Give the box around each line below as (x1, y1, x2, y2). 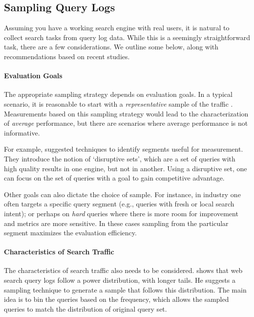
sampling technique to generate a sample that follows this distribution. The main (4, 284, 247, 294)
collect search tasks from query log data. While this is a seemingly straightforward (4, 32, 250, 42)
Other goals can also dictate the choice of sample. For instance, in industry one (4, 189, 241, 199)
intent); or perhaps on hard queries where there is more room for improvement (4, 208, 238, 218)
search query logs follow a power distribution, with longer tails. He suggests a (4, 275, 235, 285)
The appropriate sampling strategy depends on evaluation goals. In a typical (4, 89, 233, 99)
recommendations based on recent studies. (4, 51, 130, 61)
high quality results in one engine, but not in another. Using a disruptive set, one (4, 163, 247, 173)
